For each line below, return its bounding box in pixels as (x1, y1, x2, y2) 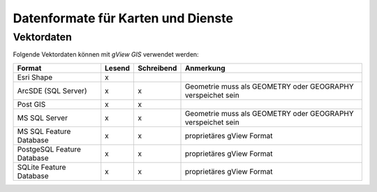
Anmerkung (184, 63, 226, 73)
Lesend (105, 63, 131, 73)
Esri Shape (17, 72, 53, 82)
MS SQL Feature (17, 126, 71, 136)
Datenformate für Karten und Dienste (13, 10, 234, 26)
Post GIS (17, 99, 46, 109)
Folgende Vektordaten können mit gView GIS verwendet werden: (13, 50, 199, 59)
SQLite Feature (17, 162, 66, 172)
